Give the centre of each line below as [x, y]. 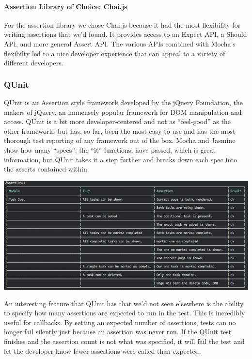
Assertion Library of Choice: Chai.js [66, 6]
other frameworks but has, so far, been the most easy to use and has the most [120, 131]
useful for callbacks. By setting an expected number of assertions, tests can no [120, 322]
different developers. [34, 63]
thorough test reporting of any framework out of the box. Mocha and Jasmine [120, 140]
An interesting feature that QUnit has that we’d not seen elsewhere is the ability [124, 303]
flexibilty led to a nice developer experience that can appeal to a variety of [115, 53]
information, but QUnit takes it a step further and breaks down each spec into [121, 159]
